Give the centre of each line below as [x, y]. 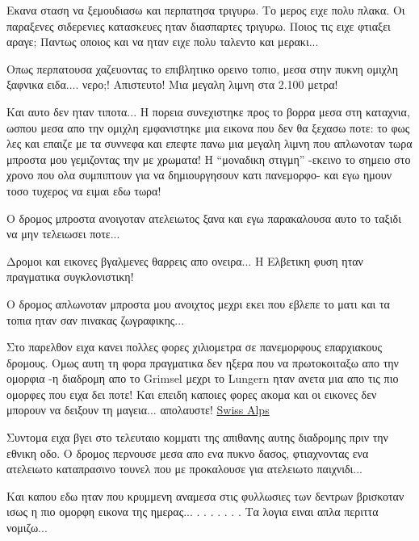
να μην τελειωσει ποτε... [63, 234]
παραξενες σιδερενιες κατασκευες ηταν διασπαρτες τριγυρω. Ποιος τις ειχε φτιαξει [199, 25]
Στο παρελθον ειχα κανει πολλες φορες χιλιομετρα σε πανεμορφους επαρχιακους [195, 347]
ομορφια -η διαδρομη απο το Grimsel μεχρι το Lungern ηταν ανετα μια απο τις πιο [203, 378]
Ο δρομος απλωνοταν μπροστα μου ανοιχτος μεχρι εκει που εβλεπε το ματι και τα [198, 303]
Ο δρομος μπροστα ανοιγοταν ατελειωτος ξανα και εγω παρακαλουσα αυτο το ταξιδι [204, 218]
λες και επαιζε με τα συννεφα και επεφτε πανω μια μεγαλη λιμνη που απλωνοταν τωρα [209, 143]
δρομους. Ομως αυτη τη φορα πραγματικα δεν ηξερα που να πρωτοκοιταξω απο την [203, 362]
